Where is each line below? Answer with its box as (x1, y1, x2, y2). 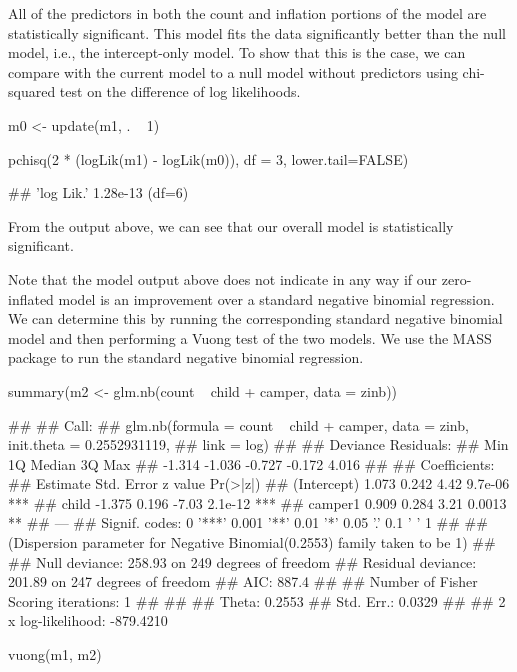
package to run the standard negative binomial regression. (8, 347, 364, 368)
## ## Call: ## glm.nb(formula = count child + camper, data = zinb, (8, 414, 469, 435)
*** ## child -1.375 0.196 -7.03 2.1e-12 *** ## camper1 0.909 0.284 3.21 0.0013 (8, 492, 507, 513)
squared (8, 81, 56, 102)
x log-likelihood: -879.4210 (8, 610, 168, 631)
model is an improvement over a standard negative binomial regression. (58, 288, 495, 309)
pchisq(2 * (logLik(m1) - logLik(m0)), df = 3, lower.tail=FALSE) (8, 148, 409, 169)
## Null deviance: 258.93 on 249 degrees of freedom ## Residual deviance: (8, 551, 477, 572)
